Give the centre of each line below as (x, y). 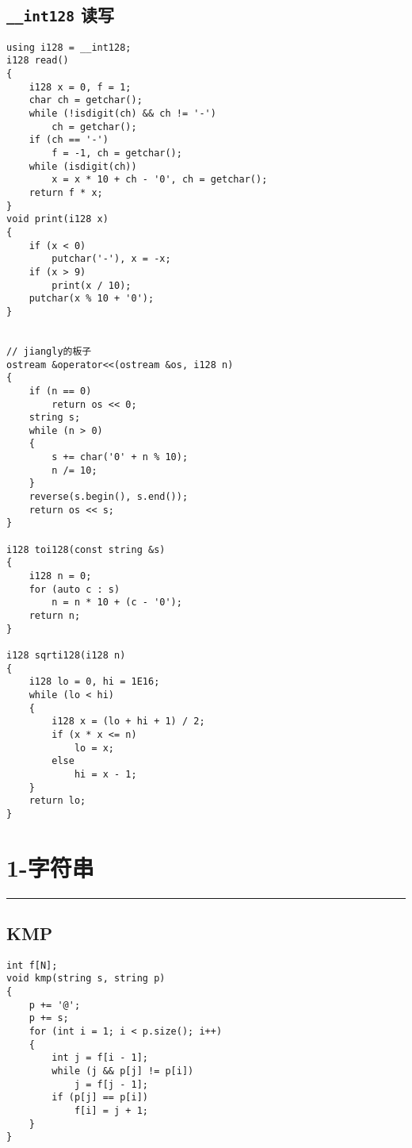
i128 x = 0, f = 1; (80, 87)
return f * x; (66, 193)
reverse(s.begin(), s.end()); (109, 497)
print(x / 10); (92, 285)
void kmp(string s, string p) (86, 979)
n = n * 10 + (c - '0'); (117, 603)
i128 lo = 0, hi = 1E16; (94, 682)
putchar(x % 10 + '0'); (92, 299)
